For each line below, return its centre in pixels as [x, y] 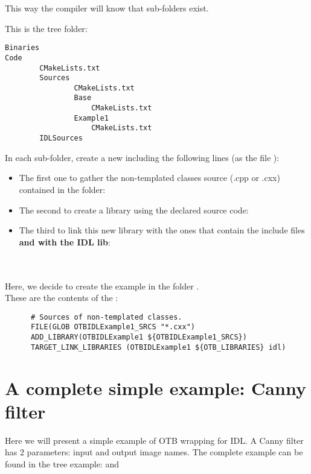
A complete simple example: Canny [155, 387]
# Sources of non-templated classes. [106, 317]
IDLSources [61, 138]
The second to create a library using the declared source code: [134, 210]
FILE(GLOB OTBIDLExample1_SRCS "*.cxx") [113, 327]
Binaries [22, 48]
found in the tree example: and [62, 463]
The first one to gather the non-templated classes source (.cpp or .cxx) [149, 178]
